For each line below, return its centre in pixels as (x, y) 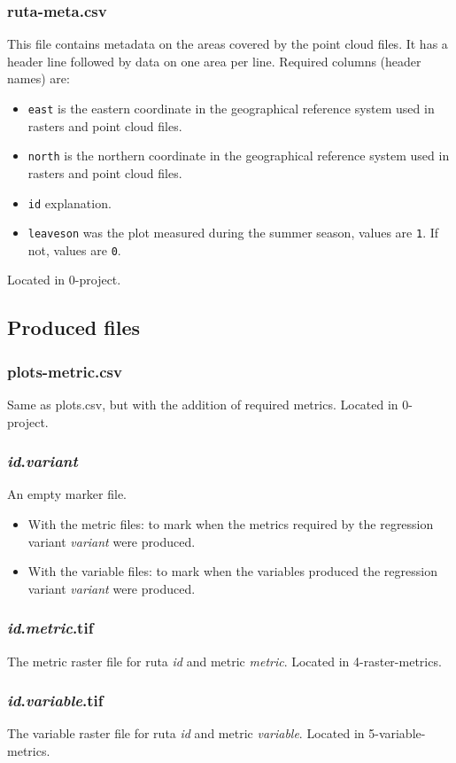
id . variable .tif (55, 701)
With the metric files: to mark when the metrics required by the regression (231, 524)
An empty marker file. (67, 494)
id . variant (43, 461)
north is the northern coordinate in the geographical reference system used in (239, 156)
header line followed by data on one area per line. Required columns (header (214, 61)
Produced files (74, 327)
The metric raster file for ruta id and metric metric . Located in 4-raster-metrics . (224, 661)
